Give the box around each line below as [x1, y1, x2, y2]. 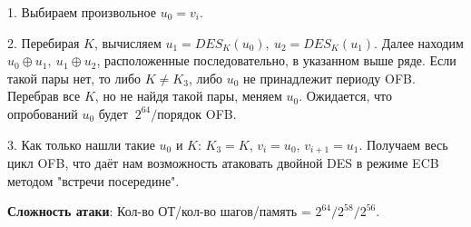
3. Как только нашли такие [7, 134, 155, 153]
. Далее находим [374, 33, 464, 52]
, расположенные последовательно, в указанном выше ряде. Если [96, 51, 456, 70]
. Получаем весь [358, 134, 448, 153]
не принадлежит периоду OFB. [243, 68, 416, 87]
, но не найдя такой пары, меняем [94, 86, 282, 105]
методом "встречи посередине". [7, 171, 180, 190]
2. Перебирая [7, 33, 80, 52]
